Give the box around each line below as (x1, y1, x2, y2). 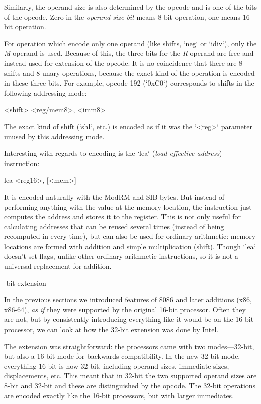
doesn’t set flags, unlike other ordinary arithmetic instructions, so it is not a (4, 251, 238, 261)
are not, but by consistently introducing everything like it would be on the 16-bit (4, 314, 254, 325)
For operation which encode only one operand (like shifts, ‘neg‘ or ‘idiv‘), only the (4, 38, 257, 48)
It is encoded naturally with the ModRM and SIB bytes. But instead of (4, 191, 224, 202)
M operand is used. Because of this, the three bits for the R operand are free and (4, 48, 254, 58)
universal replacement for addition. (4, 261, 112, 271)
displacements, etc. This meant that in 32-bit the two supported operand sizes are (4, 370, 257, 381)
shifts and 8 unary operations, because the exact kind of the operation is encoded (4, 67, 255, 78)
